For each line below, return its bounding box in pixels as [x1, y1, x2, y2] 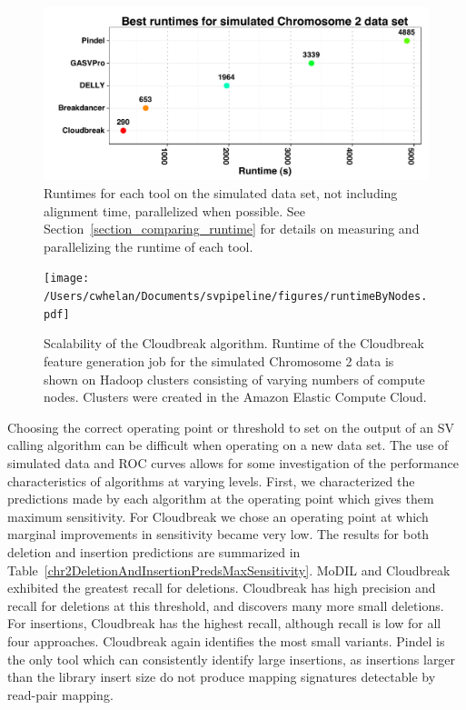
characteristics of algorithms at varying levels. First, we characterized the [7, 471, 415, 490]
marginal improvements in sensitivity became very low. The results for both [7, 525, 430, 544]
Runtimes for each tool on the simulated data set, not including [44, 184, 398, 203]
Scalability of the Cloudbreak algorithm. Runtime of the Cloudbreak [44, 334, 424, 353]
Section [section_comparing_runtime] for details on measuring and [44, 219, 420, 238]
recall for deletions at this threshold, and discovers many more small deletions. [7, 595, 444, 615]
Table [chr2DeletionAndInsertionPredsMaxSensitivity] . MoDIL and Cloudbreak [7, 560, 451, 579]
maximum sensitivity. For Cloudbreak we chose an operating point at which [7, 506, 429, 525]
